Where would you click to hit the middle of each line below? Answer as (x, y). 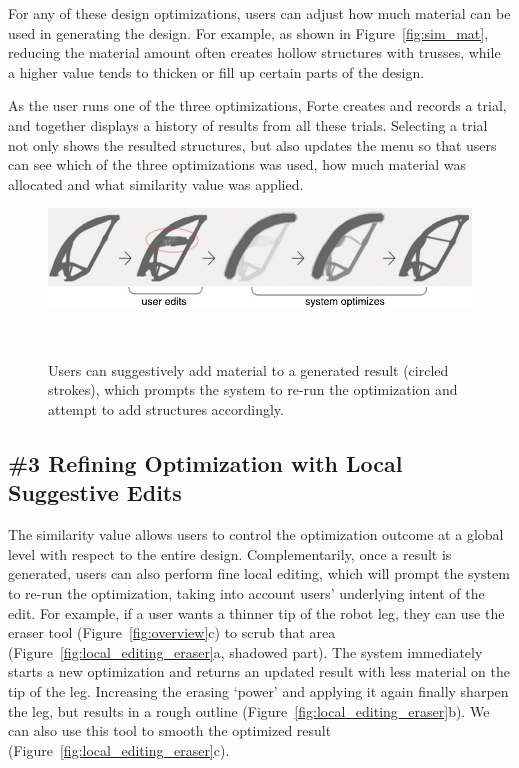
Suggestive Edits (95, 492)
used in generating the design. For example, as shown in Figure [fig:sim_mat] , (248, 32)
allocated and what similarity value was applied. (156, 183)
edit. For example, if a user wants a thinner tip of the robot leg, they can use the (256, 612)
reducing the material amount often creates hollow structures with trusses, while (254, 52)
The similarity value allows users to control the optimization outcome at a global (256, 534)
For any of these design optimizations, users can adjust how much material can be (259, 13)
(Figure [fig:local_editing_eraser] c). (119, 749)
